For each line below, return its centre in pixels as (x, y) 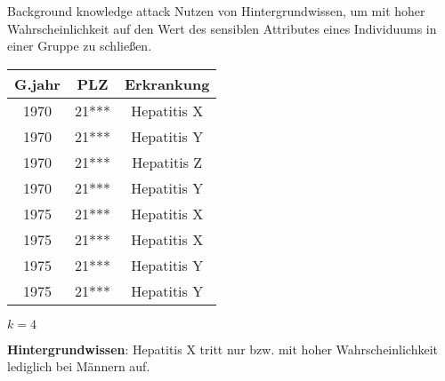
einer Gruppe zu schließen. (80, 46)
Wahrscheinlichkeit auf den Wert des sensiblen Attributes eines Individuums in (222, 28)
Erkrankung (167, 83)
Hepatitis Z (167, 162)
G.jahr (37, 83)
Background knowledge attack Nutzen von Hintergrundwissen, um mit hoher (216, 11)
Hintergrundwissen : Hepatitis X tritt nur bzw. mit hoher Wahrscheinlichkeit (222, 349)
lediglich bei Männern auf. (79, 366)
